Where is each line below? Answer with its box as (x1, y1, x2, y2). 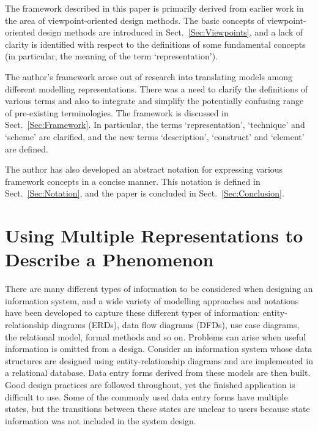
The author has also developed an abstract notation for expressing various (5, 163, 283, 176)
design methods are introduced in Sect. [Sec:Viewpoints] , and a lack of (38, 26, 303, 39)
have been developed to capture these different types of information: (5, 306, 261, 319)
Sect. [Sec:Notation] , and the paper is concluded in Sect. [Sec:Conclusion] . (5, 187, 284, 200)
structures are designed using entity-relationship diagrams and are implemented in (5, 354, 313, 367)
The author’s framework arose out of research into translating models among (5, 70, 293, 83)
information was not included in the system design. (5, 414, 196, 427)
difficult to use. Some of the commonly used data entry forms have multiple (5, 390, 288, 403)
